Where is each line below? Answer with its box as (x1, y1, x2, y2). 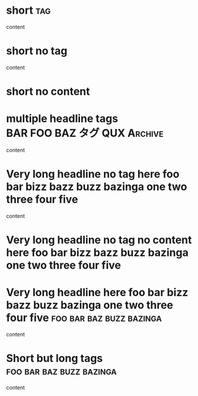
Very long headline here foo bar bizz (6, 286, 189, 300)
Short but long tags (6, 352, 103, 365)
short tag (6, 4, 51, 17)
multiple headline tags (6, 112, 119, 126)
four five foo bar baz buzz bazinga (6, 311, 162, 325)
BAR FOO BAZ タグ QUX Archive (6, 126, 164, 140)
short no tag (6, 44, 68, 58)
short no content (6, 85, 90, 98)
